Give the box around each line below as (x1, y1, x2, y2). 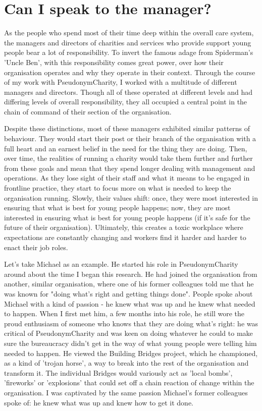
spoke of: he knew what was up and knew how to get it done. (4, 397, 194, 407)
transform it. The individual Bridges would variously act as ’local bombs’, (4, 367, 233, 378)
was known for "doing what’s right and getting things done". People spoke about (4, 288, 253, 299)
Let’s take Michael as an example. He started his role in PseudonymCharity (4, 259, 238, 269)
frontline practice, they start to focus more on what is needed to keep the (4, 183, 231, 193)
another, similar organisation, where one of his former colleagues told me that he (4, 278, 254, 289)
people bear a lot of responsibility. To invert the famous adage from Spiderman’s (4, 47, 253, 57)
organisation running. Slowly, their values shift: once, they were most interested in (4, 192, 258, 203)
